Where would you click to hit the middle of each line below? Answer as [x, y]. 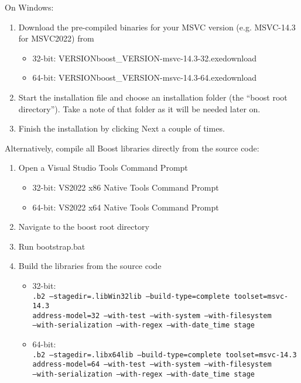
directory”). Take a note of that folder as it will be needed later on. [139, 108]
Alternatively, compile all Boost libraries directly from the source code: [132, 148]
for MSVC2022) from [56, 38]
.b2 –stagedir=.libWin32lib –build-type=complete [131, 296]
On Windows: [29, 7]
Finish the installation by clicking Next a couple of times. [122, 128]
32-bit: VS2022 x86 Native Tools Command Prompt [126, 187]
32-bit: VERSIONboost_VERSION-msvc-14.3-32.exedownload [145, 58]
